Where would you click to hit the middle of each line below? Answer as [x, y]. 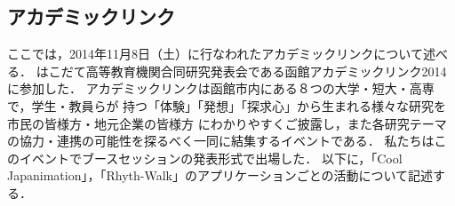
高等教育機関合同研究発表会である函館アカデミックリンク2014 [266, 71]
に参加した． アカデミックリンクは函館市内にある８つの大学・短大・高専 [221, 88]
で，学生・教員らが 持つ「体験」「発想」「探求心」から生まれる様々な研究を [227, 105]
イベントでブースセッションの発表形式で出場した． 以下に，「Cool [211, 158]
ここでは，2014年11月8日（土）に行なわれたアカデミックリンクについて [215, 54]
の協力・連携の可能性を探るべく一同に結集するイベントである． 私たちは [221, 141]
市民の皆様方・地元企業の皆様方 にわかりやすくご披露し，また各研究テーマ [227, 123]
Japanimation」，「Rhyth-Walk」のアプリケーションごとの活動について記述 [220, 175]
